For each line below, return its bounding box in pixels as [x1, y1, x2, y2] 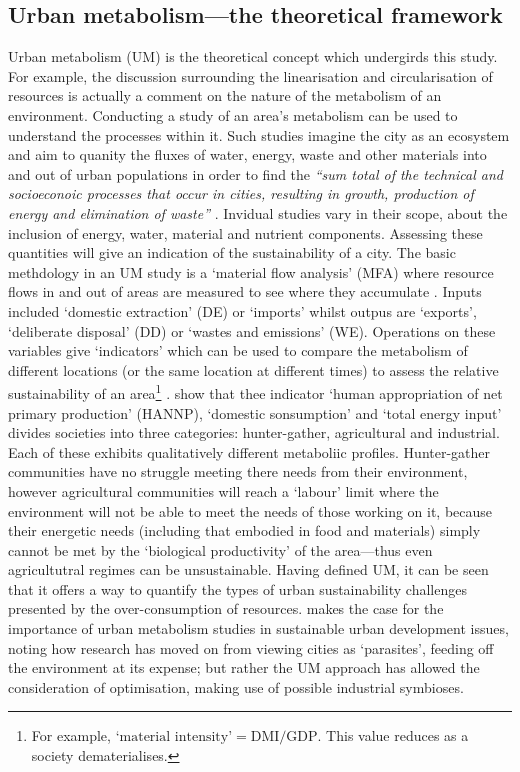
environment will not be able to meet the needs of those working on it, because [8, 500, 493, 521]
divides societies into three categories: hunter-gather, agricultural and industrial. [8, 422, 500, 443]
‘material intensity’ [115, 730, 233, 745]
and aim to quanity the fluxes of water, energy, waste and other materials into [8, 144, 487, 165]
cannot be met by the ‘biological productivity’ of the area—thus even [8, 539, 433, 560]
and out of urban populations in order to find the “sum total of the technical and [8, 163, 503, 184]
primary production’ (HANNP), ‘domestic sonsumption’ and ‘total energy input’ [8, 402, 502, 423]
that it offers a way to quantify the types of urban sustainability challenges [8, 578, 467, 599]
